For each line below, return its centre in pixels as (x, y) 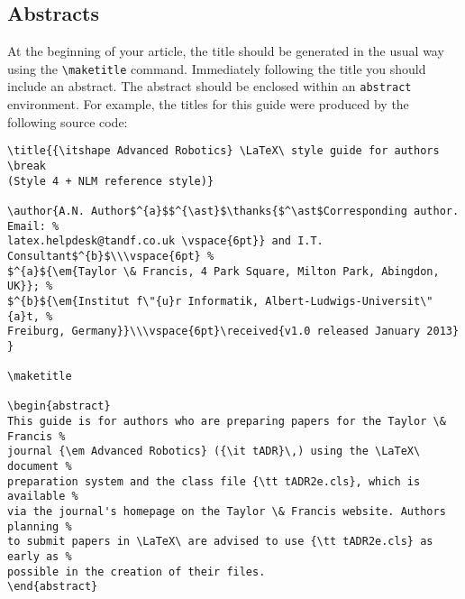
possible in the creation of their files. (137, 571)
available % (43, 497)
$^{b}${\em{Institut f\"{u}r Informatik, (133, 301)
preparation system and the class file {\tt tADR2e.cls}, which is (214, 481)
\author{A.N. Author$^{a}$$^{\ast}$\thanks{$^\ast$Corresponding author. (233, 211)
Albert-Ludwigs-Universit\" (349, 301)
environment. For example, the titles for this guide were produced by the (208, 104)
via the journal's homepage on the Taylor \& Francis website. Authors (227, 512)
